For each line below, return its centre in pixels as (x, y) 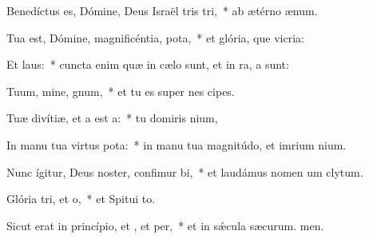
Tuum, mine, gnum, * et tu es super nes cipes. (121, 91)
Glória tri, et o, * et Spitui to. (81, 199)
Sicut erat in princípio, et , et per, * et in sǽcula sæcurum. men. (165, 225)
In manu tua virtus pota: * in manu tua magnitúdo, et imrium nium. (177, 144)
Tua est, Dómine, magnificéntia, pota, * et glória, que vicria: (155, 37)
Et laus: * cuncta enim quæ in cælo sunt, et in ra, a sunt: (148, 64)
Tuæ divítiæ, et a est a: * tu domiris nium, (112, 118)
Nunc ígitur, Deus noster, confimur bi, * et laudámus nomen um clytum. (185, 171)
